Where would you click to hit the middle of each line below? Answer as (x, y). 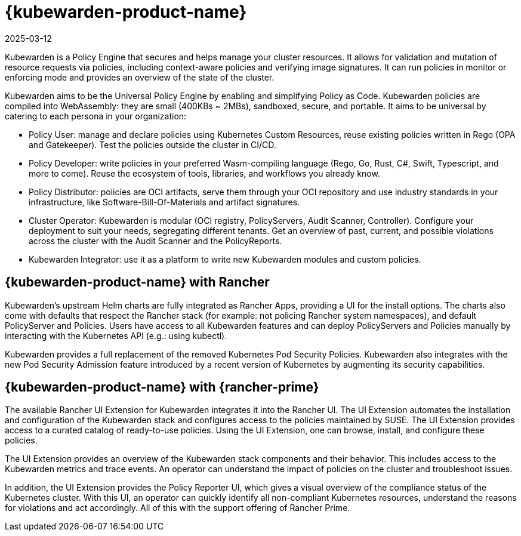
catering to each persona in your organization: (96, 116)
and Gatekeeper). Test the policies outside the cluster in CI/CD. (152, 144)
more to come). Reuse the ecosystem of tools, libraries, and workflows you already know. (204, 173)
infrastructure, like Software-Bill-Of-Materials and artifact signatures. (164, 202)
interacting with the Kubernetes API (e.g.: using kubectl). (116, 335)
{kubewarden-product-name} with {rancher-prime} (162, 387)
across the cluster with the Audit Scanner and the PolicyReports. (155, 241)
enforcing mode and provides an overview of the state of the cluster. (140, 77)
